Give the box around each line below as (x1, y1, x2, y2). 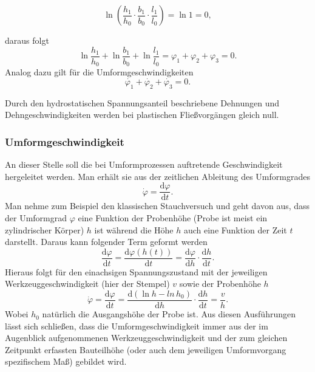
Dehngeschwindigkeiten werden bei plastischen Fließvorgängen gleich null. (5, 108, 279, 121)
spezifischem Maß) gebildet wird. (5, 355, 127, 368)
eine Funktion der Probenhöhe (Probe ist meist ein (78, 211, 268, 224)
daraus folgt (5, 34, 49, 46)
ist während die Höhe (94, 223, 174, 236)
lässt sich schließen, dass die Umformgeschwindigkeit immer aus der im (5, 319, 268, 332)
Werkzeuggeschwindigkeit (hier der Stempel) (5, 277, 170, 290)
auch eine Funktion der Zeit (183, 223, 287, 236)
